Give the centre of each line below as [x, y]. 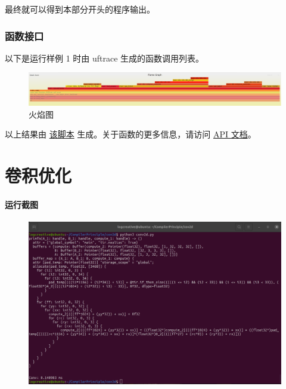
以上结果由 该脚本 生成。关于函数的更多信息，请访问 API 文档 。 [130, 134]
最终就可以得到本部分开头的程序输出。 [80, 9]
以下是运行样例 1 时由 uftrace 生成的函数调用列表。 [105, 58]
